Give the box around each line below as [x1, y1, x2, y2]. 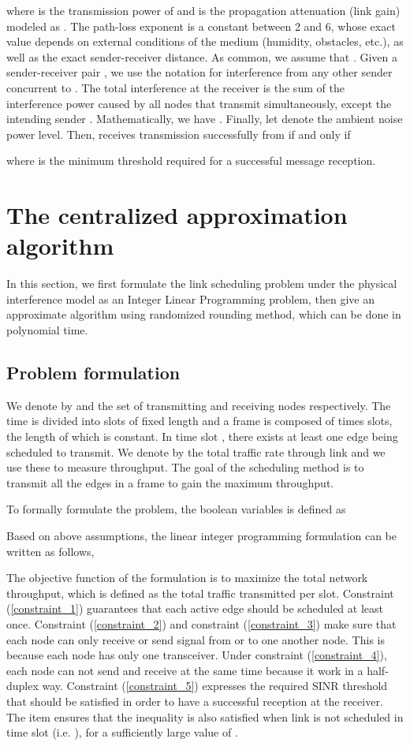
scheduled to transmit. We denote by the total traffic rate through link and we [6, 443, 386, 460]
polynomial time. [6, 322, 88, 338]
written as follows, [6, 543, 95, 559]
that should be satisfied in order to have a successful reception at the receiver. [6, 692, 383, 709]
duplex [6, 677, 39, 694]
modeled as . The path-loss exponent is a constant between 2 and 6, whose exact [6, 17, 396, 34]
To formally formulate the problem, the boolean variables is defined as [6, 501, 346, 517]
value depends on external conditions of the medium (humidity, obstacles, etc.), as [6, 33, 404, 50]
